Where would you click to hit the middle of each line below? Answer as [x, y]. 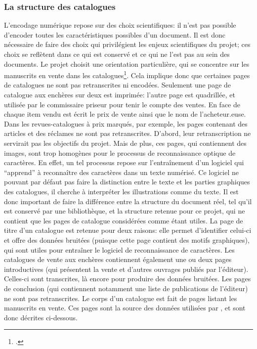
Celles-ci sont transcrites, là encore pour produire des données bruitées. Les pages [128, 279]
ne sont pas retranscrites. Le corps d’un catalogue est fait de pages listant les [121, 298]
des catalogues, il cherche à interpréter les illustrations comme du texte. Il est [121, 191]
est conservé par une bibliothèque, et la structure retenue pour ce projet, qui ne [125, 211]
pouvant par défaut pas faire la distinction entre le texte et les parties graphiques [127, 182]
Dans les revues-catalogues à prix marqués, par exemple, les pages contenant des [126, 123]
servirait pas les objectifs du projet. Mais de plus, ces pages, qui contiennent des [125, 143]
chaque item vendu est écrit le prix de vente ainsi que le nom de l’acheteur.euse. [125, 114]
